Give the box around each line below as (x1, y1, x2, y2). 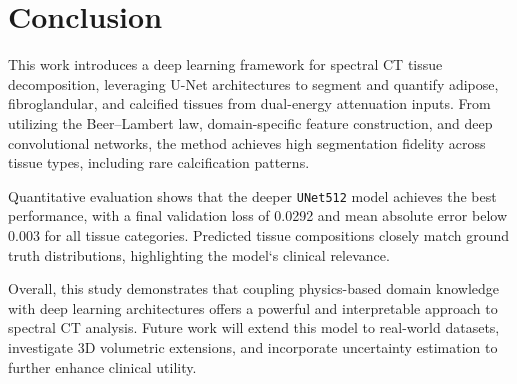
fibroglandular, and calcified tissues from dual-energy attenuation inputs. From (8, 93, 491, 114)
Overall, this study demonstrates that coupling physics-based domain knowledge (8, 278, 500, 299)
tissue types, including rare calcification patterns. (8, 152, 310, 173)
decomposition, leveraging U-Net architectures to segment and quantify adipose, (8, 73, 499, 94)
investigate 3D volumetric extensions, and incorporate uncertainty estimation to (8, 336, 498, 357)
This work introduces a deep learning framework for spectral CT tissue (8, 54, 443, 75)
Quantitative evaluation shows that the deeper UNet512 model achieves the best (8, 185, 497, 206)
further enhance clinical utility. (8, 356, 197, 377)
